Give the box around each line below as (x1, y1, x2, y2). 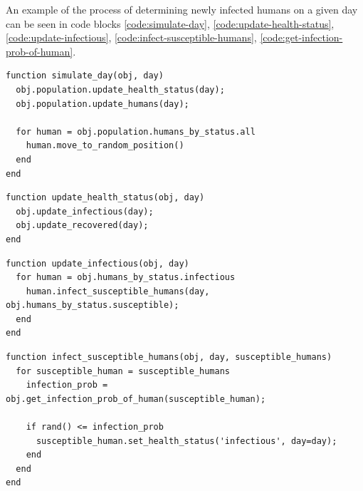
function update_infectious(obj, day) (6, 258, 189, 269)
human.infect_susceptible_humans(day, (26, 286, 210, 296)
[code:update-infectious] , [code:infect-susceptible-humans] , (6, 30, 257, 45)
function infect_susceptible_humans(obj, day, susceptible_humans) (6, 352, 332, 363)
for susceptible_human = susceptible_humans (16, 366, 230, 376)
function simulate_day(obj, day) (6, 71, 164, 81)
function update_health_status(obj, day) (6, 192, 205, 203)
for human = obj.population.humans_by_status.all (16, 126, 256, 137)
